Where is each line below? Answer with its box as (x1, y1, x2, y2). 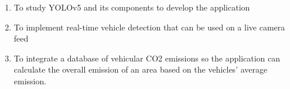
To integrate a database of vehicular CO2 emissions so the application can (13, 52, 281, 64)
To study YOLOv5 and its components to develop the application (13, 1, 250, 13)
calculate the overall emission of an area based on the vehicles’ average (13, 63, 268, 76)
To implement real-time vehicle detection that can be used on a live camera (13, 20, 285, 33)
